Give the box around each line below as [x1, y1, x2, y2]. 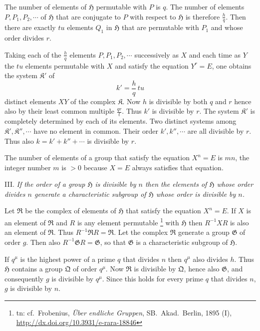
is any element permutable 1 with [77, 216, 179, 227]
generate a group [178, 227, 230, 237]
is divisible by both [149, 96, 208, 106]
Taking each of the [4, 49, 61, 60]
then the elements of [145, 179, 207, 189]
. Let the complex [114, 227, 168, 237]
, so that [100, 236, 126, 247]
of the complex [70, 96, 116, 106]
